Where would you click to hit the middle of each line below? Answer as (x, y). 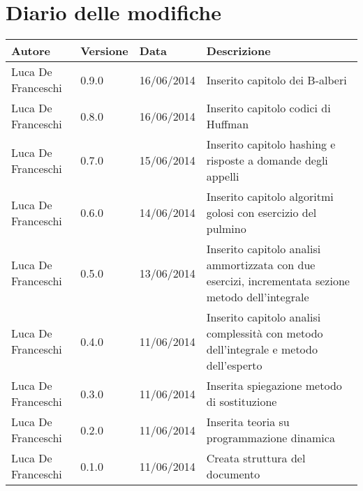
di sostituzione (242, 402)
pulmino (226, 229)
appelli (223, 176)
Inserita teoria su (248, 422)
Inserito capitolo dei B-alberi (276, 80)
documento (233, 474)
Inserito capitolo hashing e (271, 144)
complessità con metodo (265, 333)
